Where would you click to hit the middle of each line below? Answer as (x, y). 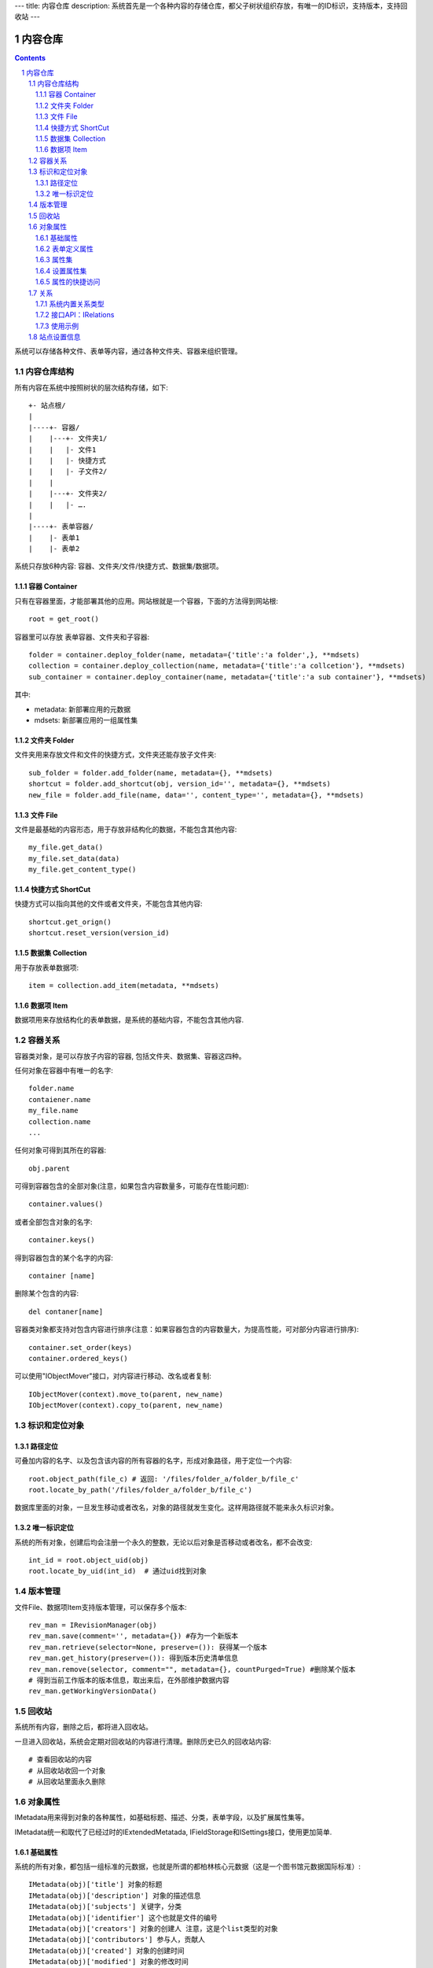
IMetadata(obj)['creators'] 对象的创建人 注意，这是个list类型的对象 (153, 1928)
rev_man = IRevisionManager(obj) (93, 1625)
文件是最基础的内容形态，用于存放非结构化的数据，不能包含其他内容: (126, 829)
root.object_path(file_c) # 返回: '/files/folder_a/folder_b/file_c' (164, 1479)
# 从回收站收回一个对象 (67, 1770)
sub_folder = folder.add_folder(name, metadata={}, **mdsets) (151, 773)
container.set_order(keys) (81, 1347)
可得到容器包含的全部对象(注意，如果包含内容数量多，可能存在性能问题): (132, 1186)
